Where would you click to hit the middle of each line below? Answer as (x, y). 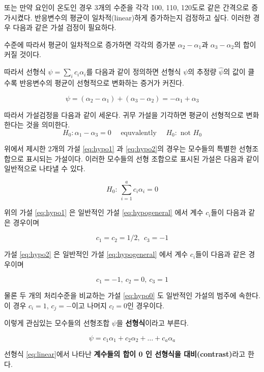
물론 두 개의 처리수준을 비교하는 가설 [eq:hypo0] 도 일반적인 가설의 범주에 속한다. (132, 295)
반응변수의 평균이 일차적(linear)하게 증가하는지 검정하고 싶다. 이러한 (143, 17)
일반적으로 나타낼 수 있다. (45, 168)
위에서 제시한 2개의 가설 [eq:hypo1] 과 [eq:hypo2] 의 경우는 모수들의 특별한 (120, 149)
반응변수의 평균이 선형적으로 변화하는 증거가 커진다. (102, 82)
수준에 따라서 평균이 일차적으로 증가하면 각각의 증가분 (90, 44)
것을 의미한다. (48, 125)
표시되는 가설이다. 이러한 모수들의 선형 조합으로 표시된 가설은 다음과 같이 (143, 158)
